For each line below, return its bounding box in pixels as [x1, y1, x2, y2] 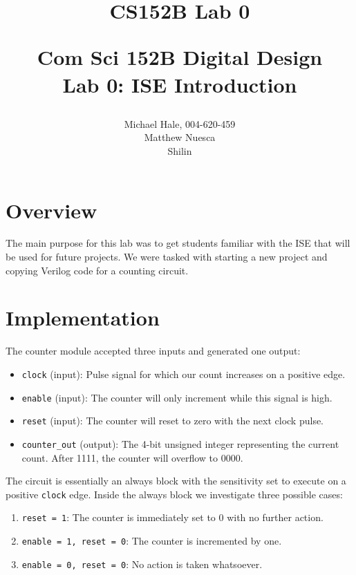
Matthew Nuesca [144, 130, 216, 144]
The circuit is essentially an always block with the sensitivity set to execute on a [6, 473, 346, 488]
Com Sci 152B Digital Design [37, 43, 323, 71]
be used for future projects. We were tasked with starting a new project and [6, 249, 328, 264]
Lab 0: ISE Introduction [62, 70, 297, 98]
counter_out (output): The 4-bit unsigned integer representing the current [21, 436, 339, 451]
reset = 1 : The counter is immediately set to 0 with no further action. [21, 510, 324, 525]
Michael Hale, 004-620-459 [124, 116, 236, 131]
